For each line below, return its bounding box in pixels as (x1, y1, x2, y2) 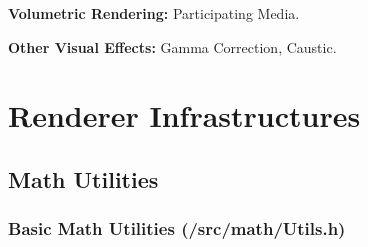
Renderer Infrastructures (8, 95, 361, 136)
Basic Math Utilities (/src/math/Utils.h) (8, 216, 346, 241)
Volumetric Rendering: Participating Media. (8, 3, 300, 23)
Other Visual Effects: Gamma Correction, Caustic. (8, 36, 337, 57)
